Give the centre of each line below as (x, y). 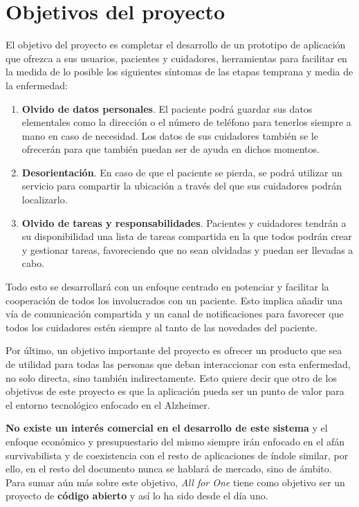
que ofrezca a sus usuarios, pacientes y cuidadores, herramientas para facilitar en (176, 58)
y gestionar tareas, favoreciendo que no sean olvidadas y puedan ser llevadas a (187, 249)
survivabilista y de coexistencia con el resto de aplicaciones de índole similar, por (177, 455)
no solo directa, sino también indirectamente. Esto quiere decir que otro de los (172, 377)
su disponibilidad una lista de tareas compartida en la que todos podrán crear (187, 236)
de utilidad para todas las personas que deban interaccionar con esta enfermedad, (178, 364)
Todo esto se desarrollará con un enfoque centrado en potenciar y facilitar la (167, 287)
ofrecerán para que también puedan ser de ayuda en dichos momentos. (171, 149)
